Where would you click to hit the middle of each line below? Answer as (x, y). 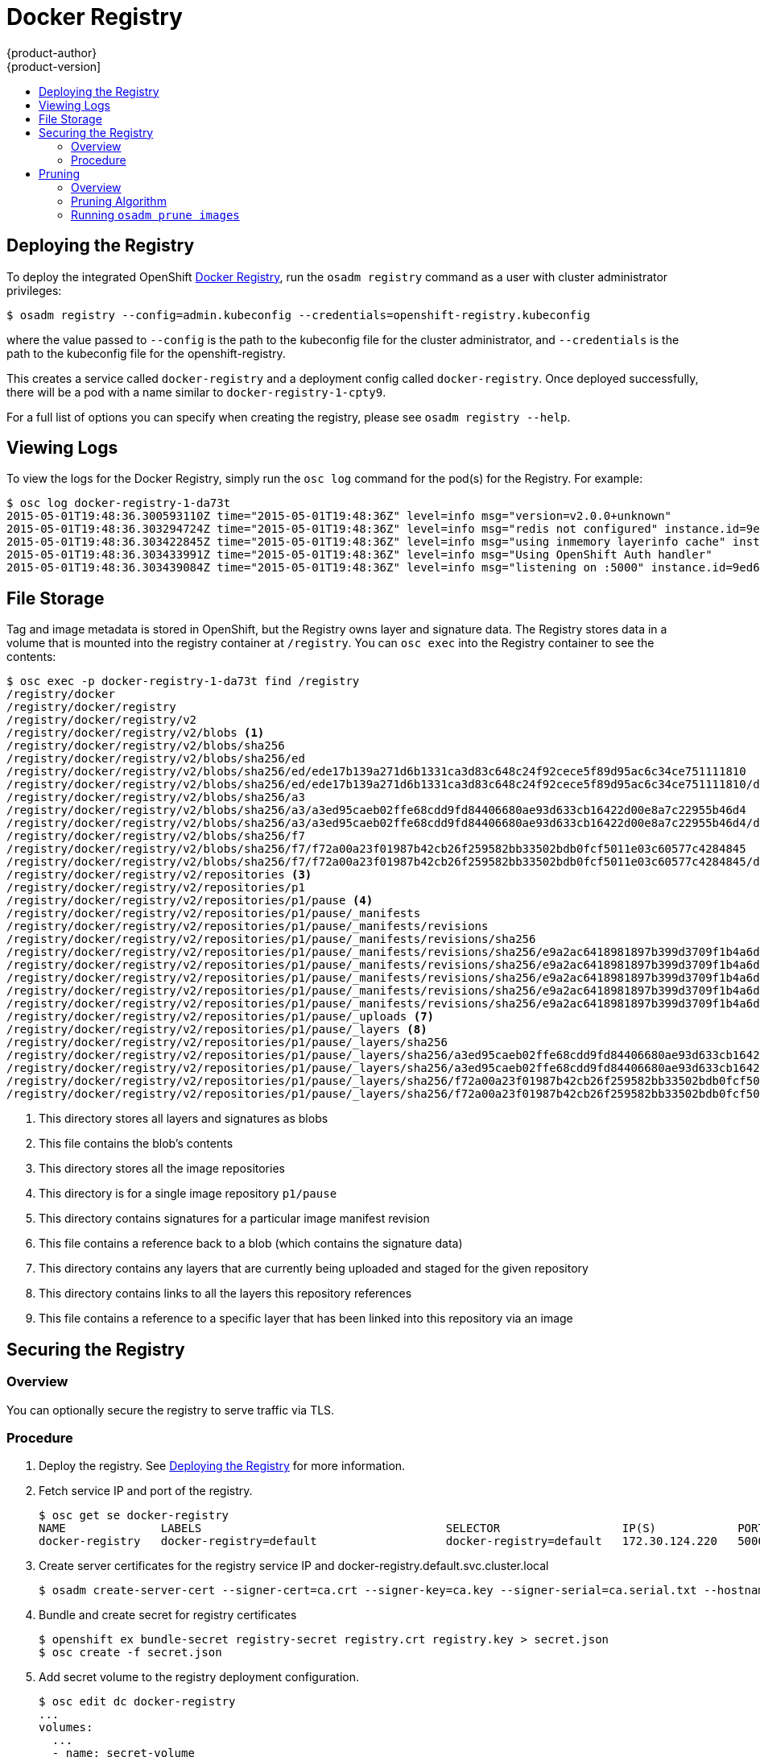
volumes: (66, 1728)
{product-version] (54, 66)
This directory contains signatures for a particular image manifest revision (234, 1219)
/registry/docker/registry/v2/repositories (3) (159, 875)
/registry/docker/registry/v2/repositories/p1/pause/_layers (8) (217, 1030)
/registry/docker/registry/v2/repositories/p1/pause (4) (190, 901)
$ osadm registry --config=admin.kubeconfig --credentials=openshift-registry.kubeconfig (298, 315)
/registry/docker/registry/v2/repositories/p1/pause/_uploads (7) (221, 1017)
